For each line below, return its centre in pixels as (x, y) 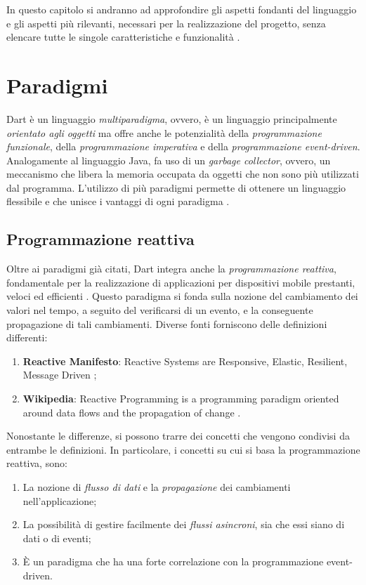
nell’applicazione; (60, 500)
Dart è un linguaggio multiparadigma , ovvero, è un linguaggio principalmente (172, 118)
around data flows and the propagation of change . (132, 412)
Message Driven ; (60, 375)
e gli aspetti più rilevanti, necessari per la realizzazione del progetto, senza (166, 23)
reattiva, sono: (37, 463)
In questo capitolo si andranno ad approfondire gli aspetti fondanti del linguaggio (182, 9)
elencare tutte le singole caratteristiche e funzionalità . (123, 37)
